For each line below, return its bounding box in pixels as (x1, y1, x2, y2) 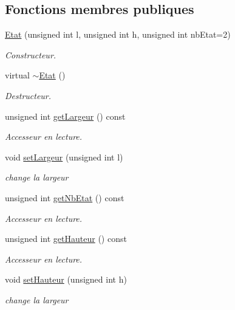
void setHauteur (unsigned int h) (5, 273, 127, 286)
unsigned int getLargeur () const (5, 109, 126, 122)
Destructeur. (5, 89, 52, 102)
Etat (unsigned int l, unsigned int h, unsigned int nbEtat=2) (5, 28, 231, 41)
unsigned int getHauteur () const (5, 232, 127, 245)
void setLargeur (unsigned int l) (5, 150, 123, 163)
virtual (5, 69, 30, 81)
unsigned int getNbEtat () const (5, 191, 124, 204)
